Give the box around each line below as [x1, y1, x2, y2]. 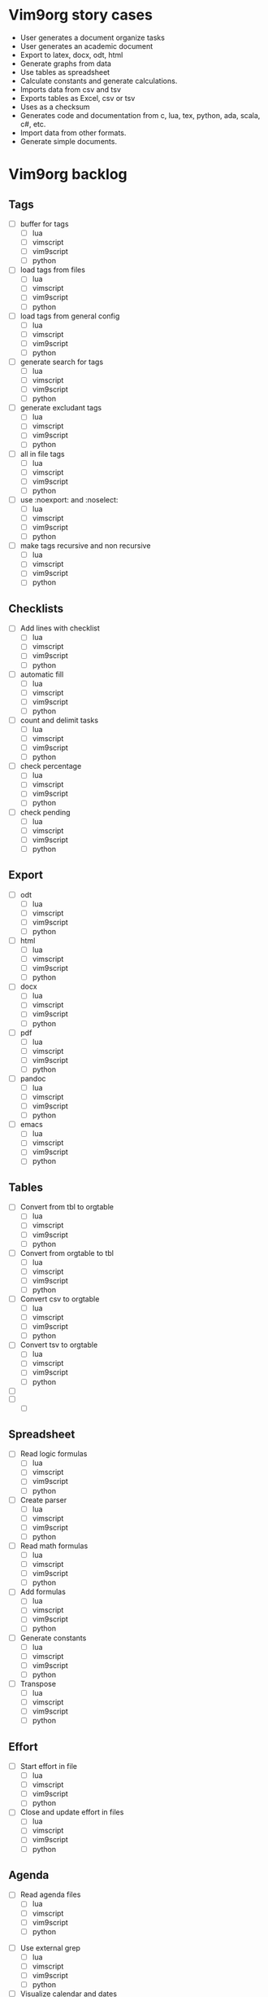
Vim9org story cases [8, 6, 153, 24]
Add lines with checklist [19, 623, 100, 633]
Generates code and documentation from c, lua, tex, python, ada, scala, [19, 110, 261, 120]
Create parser [19, 1494, 67, 1504]
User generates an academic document [19, 41, 153, 50]
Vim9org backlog [8, 165, 128, 184]
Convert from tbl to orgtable [19, 1202, 114, 1212]
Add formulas [19, 1587, 67, 1597]
